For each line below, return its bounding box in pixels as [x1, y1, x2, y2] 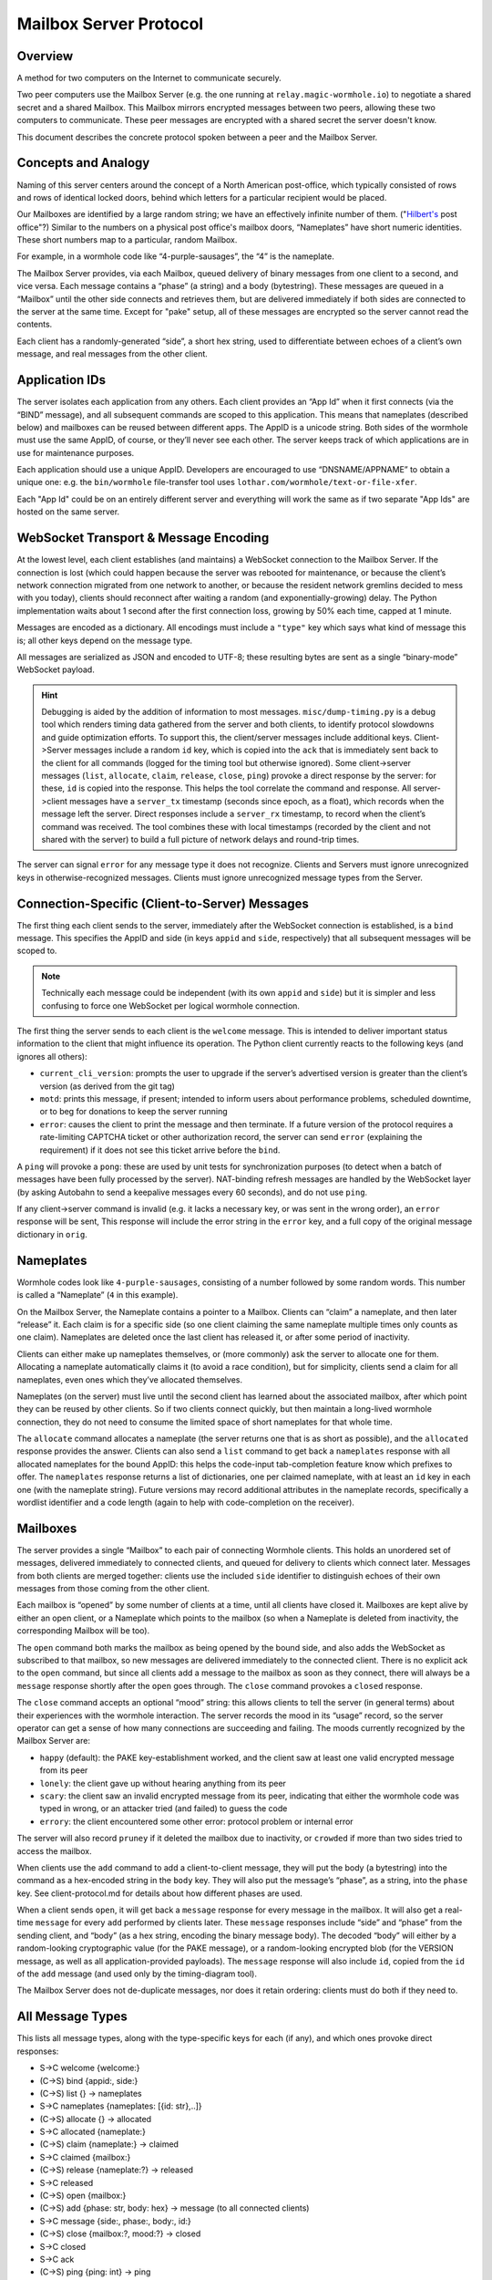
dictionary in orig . [16, 1228, 88, 1239]
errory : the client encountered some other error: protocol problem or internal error [39, 1816, 354, 1827]
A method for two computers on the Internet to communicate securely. [16, 73, 282, 84]
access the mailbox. [16, 1845, 92, 1856]
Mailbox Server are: [16, 1736, 91, 1746]
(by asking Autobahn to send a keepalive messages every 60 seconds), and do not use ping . [16, 1187, 368, 1197]
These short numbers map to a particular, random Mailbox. [16, 234, 238, 245]
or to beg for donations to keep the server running [39, 1106, 228, 1117]
